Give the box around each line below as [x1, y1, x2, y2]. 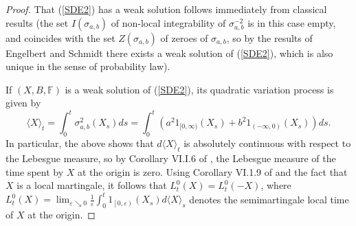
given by [5, 95, 41, 110]
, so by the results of [226, 30, 313, 45]
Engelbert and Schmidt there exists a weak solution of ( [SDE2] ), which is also [5, 45, 333, 60]
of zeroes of [160, 30, 208, 45]
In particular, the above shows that [5, 136, 154, 150]
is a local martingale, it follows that [16, 178, 167, 192]
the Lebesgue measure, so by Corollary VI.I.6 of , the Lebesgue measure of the [5, 151, 336, 166]
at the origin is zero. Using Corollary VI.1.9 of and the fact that [77, 164, 348, 179]
